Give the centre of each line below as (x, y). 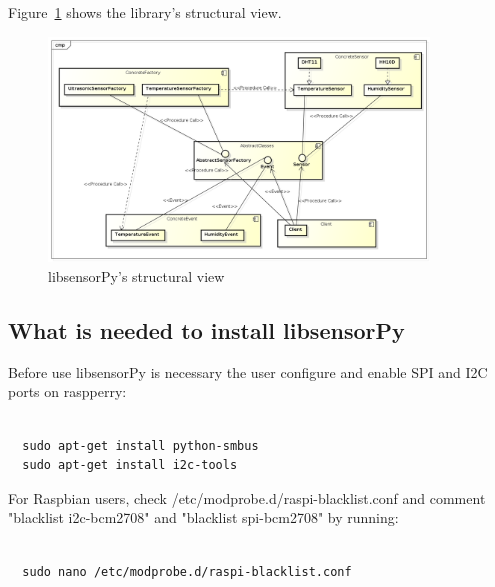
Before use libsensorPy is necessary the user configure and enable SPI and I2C (248, 371)
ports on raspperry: (67, 391)
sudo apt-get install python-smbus (140, 445)
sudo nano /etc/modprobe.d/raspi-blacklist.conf (187, 571)
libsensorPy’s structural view (136, 276)
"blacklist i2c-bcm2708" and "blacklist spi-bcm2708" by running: (203, 517)
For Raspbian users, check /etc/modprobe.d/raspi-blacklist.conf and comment (247, 497)
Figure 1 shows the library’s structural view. (145, 12)
